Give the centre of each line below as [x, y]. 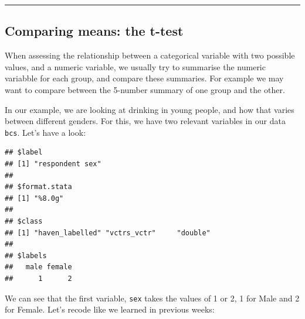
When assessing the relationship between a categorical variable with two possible [150, 55]
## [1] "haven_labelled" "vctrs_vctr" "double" [108, 233]
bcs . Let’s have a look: [45, 132]
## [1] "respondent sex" [53, 164]
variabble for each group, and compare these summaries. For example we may [144, 78]
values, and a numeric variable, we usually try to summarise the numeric [135, 66]
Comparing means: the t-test [94, 31]
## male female [38, 267]
